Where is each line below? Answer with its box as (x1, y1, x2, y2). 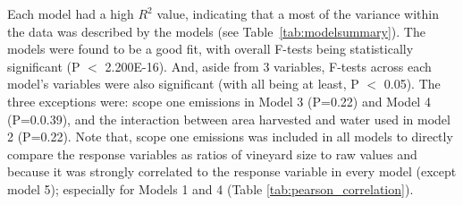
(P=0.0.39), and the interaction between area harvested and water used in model (7, 109, 450, 128)
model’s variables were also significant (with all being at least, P (7, 74, 359, 93)
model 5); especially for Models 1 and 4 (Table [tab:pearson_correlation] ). (7, 179, 414, 198)
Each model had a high (7, 4, 134, 22)
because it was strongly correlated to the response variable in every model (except (7, 162, 457, 181)
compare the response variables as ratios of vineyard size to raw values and (7, 144, 417, 163)
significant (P (7, 56, 80, 75)
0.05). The (383, 74, 441, 93)
